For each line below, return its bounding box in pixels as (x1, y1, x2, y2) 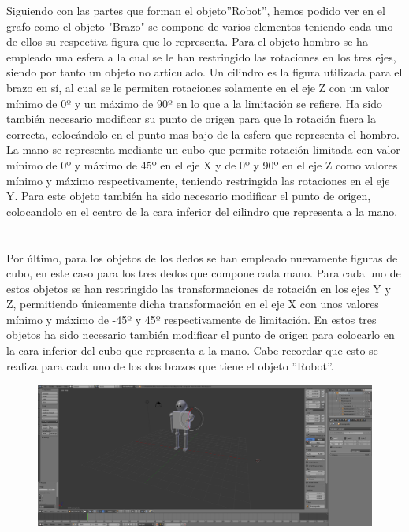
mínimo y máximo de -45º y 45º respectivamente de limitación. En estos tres (6, 311, 377, 327)
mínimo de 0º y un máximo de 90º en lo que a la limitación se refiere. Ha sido (6, 95, 383, 111)
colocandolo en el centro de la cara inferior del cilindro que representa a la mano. (6, 203, 398, 219)
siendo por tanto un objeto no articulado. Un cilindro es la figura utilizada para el (6, 64, 403, 80)
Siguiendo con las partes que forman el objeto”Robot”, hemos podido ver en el (6, 2, 385, 18)
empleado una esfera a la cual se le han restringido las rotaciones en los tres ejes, (6, 48, 396, 65)
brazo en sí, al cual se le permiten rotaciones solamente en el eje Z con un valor (6, 79, 389, 95)
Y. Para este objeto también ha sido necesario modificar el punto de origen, (6, 188, 371, 204)
